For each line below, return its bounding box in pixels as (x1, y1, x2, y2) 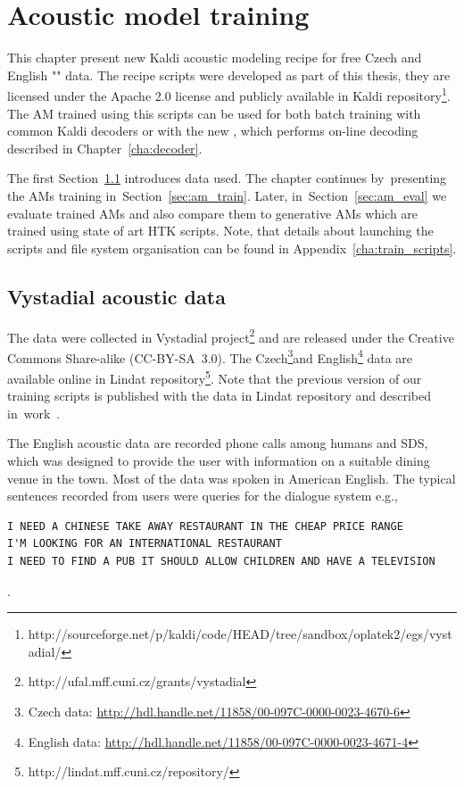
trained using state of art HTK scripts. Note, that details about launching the (7, 221, 434, 240)
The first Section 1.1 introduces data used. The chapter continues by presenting (7, 169, 447, 187)
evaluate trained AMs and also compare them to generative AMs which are (7, 203, 418, 222)
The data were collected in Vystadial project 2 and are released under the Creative (7, 325, 454, 346)
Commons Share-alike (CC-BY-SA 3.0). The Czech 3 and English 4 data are (7, 345, 413, 367)
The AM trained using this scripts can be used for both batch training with (7, 104, 421, 122)
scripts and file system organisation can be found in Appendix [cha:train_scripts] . (7, 238, 457, 257)
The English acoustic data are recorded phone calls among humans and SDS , (7, 434, 428, 452)
